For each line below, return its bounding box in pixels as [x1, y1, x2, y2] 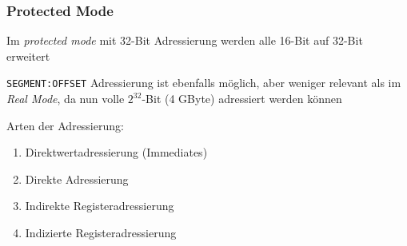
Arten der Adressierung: [6, 117, 124, 133]
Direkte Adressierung [25, 170, 129, 187]
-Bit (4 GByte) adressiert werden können [142, 90, 342, 107]
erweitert [6, 47, 50, 64]
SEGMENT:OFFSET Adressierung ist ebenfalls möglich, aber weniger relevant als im [6, 74, 401, 91]
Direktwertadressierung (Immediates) [25, 144, 208, 161]
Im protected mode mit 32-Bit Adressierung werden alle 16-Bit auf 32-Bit [6, 32, 363, 49]
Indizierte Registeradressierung [25, 224, 177, 241]
